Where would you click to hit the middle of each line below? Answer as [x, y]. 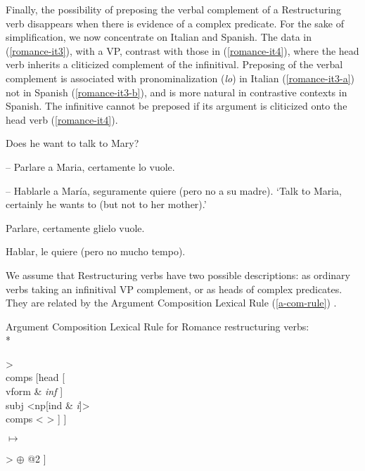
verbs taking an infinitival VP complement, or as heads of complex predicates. [174, 289]
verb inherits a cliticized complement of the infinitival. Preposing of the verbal [174, 64]
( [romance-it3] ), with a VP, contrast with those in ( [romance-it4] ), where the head [182, 50]
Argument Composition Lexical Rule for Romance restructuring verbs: [158, 326]
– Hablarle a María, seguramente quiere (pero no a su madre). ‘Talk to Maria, [174, 190]
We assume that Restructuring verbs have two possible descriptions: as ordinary [178, 275]
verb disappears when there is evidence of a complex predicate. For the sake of [175, 23]
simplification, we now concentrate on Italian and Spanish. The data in [159, 37]
